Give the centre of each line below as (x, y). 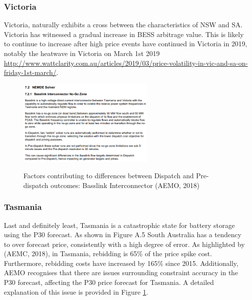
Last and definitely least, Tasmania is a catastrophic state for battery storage (119, 225)
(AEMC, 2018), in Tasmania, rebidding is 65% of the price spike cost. (108, 253)
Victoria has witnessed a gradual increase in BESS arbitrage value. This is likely (124, 34)
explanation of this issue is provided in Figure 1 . (76, 291)
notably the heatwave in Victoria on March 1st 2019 (82, 53)
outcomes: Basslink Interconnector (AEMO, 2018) (125, 185)
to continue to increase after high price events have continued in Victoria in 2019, (126, 44)
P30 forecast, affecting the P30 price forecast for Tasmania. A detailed (109, 282)
